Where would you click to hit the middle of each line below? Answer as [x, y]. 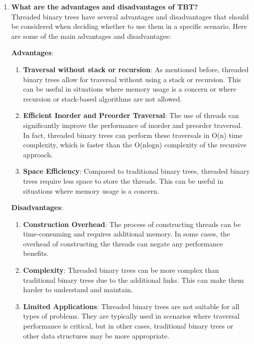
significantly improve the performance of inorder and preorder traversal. [133, 125]
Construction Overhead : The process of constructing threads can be [132, 224]
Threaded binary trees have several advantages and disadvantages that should [130, 16]
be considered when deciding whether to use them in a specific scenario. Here [129, 26]
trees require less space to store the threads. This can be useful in [123, 180]
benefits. [36, 253]
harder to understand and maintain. [78, 289]
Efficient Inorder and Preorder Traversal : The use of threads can [131, 115]
